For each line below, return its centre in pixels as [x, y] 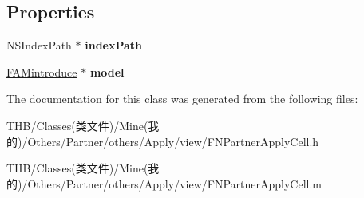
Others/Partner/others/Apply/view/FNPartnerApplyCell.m [174, 183]
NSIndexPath [39, 45]
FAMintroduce [42, 71]
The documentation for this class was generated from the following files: [182, 99]
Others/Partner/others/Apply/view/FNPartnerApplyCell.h [173, 141]
